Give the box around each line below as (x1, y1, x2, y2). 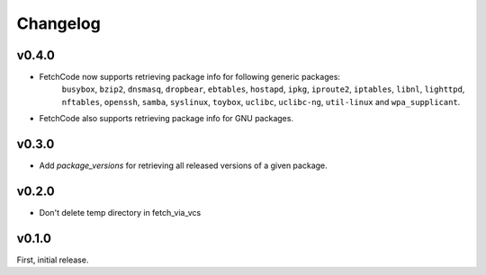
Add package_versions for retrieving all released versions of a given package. (39, 160, 328, 171)
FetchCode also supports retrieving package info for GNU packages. (39, 113, 294, 124)
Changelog (16, 13, 101, 33)
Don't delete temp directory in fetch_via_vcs (39, 208, 202, 218)
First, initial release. (16, 254, 89, 265)
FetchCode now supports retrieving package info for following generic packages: (39, 72, 341, 83)
